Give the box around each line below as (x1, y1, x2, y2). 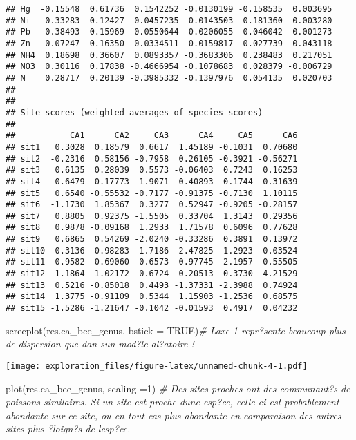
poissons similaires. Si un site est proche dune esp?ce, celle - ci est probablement (6, 394, 339, 409)
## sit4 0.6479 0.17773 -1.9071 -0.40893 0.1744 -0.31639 (6, 176, 298, 186)
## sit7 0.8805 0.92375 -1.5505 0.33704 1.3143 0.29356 (6, 211, 298, 221)
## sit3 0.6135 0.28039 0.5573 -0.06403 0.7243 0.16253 (6, 165, 298, 175)
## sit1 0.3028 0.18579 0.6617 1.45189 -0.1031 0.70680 (6, 142, 298, 152)
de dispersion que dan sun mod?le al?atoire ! (6, 336, 194, 351)
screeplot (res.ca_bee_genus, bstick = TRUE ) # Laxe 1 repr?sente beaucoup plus (6, 323, 346, 337)
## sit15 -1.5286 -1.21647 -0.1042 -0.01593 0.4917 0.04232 (6, 303, 298, 314)
